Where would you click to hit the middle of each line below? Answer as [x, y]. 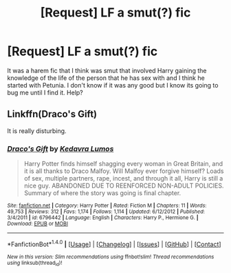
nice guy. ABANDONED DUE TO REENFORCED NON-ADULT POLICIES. [124, 186]
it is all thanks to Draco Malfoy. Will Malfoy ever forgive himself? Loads [124, 171]
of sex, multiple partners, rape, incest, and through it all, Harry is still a [123, 179]
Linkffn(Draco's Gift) [52, 114]
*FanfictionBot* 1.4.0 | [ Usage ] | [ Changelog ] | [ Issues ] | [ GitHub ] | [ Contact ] [114, 244]
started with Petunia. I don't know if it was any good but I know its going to [113, 85]
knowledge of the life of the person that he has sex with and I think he [106, 78]
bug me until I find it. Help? [45, 92]
